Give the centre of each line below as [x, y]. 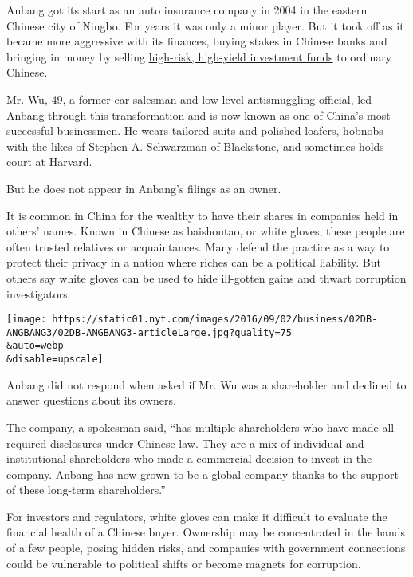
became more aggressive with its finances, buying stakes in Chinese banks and [197, 41]
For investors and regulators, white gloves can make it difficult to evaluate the [197, 516]
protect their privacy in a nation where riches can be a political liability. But [194, 262]
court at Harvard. [49, 162]
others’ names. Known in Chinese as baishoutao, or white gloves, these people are [206, 231]
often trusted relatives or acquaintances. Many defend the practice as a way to [198, 246]
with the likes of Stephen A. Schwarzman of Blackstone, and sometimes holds [195, 146]
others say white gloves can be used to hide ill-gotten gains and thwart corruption [206, 277]
